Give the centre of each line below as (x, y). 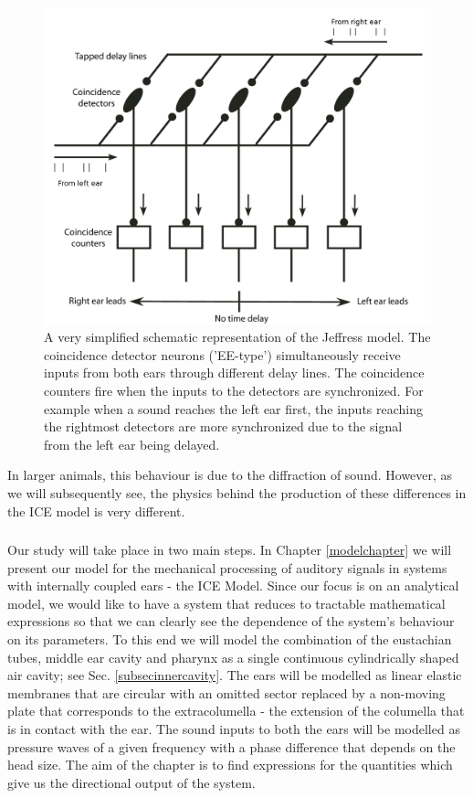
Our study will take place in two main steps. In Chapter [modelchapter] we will (230, 550)
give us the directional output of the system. (131, 782)
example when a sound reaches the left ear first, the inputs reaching (234, 408)
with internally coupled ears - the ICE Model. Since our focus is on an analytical (233, 585)
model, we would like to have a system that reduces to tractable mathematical (226, 603)
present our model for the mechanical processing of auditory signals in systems (227, 567)
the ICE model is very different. (96, 511)
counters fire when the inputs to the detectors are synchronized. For (234, 390)
